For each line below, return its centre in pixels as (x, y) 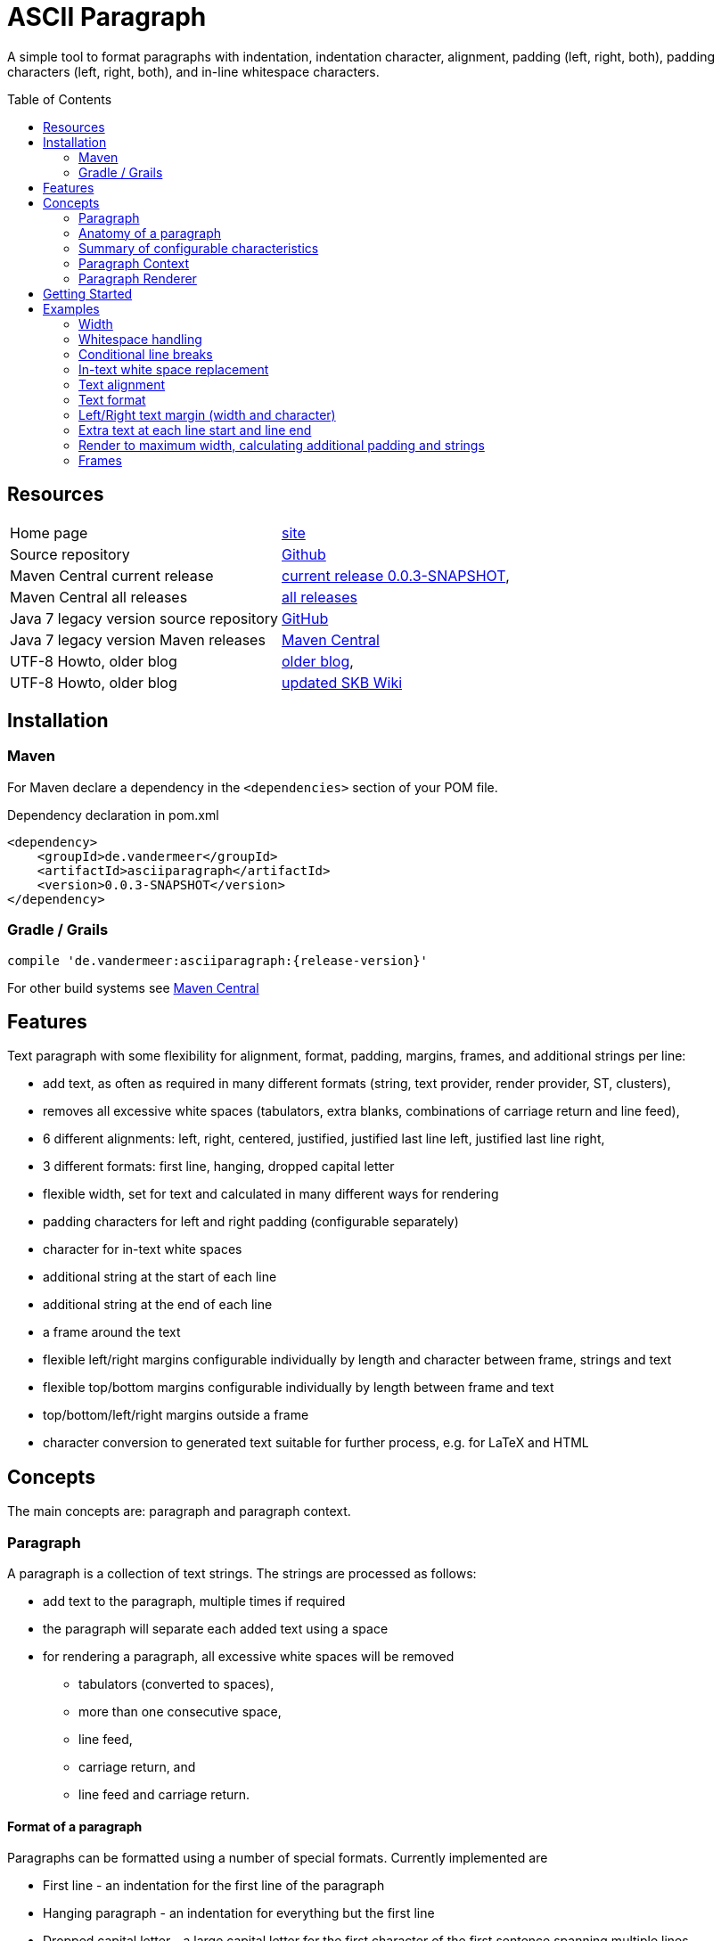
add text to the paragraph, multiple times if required (194, 1601)
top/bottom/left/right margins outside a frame (176, 1415)
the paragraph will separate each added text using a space (216, 1629)
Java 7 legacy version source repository (144, 618)
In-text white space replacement (174, 369)
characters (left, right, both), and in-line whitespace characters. (193, 71)
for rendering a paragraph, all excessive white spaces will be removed (249, 1656)
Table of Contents (60, 99)
